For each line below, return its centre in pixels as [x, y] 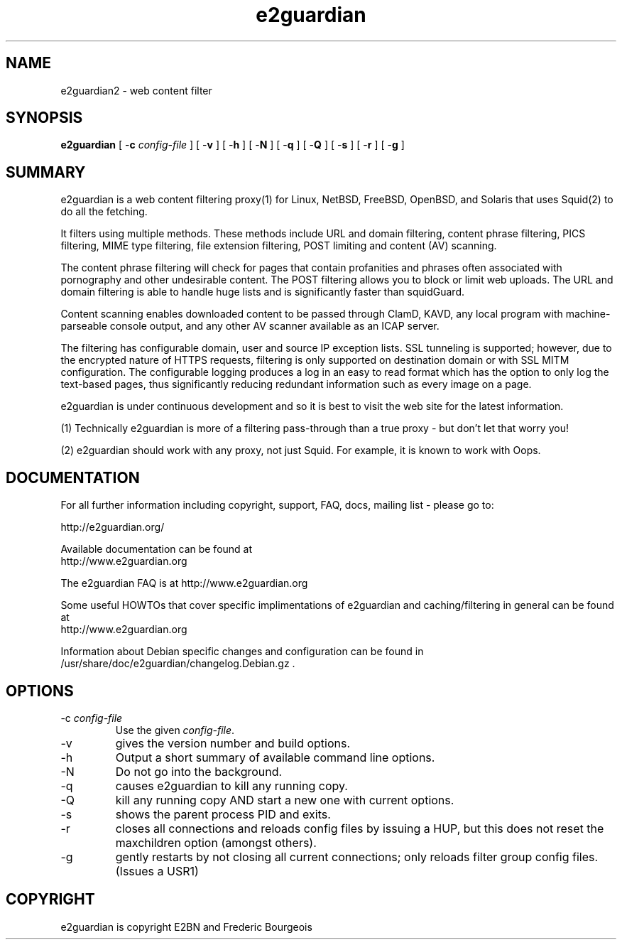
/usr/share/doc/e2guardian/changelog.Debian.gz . [178, 664]
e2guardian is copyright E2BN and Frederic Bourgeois [186, 927]
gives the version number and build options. [233, 743]
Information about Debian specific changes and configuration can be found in [242, 652]
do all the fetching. [104, 212]
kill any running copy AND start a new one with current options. [285, 800]
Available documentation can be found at [157, 549]
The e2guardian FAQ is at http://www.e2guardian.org [184, 583]
